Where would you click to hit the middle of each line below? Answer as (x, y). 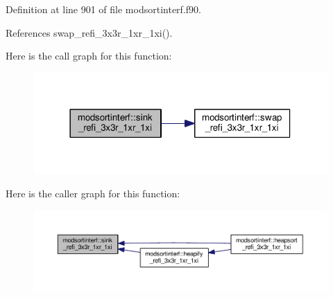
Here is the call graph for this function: (89, 56)
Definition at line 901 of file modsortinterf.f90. (103, 9)
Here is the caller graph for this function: (93, 193)
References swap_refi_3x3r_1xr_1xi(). (89, 32)
